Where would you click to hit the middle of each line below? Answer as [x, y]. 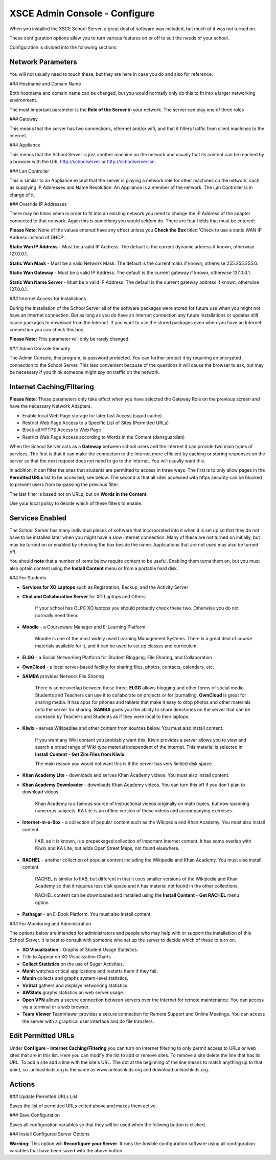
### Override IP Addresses [38, 204]
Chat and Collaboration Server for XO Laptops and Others [84, 596]
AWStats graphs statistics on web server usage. [73, 993]
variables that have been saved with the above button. [66, 1151]
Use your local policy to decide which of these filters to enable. [76, 503]
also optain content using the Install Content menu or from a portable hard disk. [94, 568]
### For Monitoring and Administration [50, 923]
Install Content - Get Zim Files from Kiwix [80, 754]
